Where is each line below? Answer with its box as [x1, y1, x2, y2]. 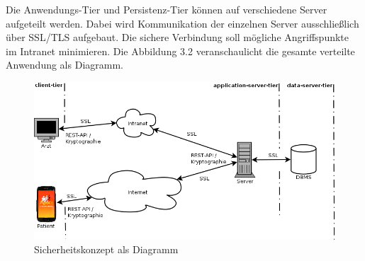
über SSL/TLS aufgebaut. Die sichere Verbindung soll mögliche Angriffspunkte [6, 30, 349, 45]
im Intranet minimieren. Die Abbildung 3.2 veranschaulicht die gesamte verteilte [6, 43, 355, 58]
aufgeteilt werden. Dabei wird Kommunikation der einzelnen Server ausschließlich [6, 16, 359, 30]
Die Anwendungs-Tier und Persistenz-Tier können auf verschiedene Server [6, 2, 327, 16]
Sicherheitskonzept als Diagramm [34, 242, 179, 257]
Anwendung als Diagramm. [6, 57, 123, 72]
